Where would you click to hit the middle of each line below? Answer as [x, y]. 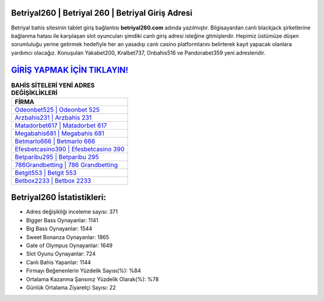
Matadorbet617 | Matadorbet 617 [61, 125]
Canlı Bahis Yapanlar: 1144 [58, 262]
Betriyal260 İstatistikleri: [58, 197]
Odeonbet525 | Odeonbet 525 [57, 109]
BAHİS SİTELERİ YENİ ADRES [53, 85]
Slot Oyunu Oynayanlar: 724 [61, 254]
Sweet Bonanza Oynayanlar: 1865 [67, 237]
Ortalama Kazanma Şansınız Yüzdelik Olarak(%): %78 [92, 279]
